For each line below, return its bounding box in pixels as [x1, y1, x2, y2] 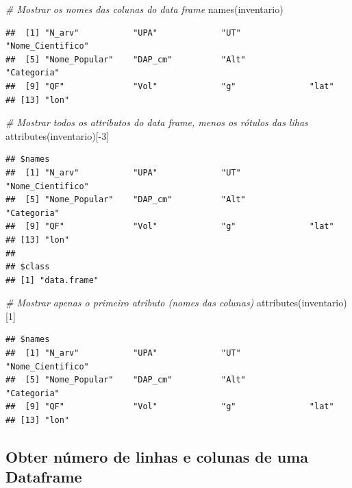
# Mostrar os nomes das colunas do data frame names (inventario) [5, 2, 284, 16]
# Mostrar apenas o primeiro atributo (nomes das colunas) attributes [5, 295, 299, 310]
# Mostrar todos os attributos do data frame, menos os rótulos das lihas [5, 115, 308, 130]
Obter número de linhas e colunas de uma [5, 446, 309, 467]
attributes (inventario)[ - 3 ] [5, 128, 110, 143]
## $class [5, 262, 50, 272]
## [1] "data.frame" [5, 275, 99, 285]
